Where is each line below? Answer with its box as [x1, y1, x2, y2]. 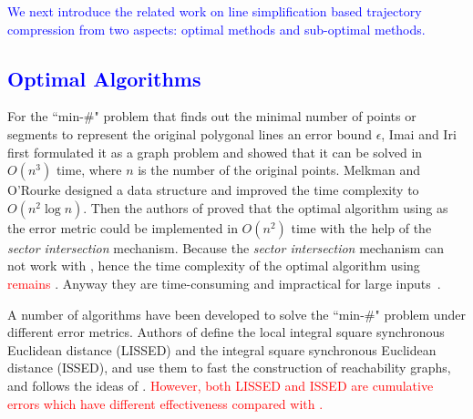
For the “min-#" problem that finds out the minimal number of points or [7, 107, 416, 126]
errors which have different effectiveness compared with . [7, 393, 324, 413]
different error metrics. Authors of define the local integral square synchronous [7, 322, 445, 342]
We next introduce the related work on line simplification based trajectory [7, 2, 422, 20]
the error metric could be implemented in [7, 218, 238, 237]
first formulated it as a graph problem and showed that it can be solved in [7, 142, 423, 161]
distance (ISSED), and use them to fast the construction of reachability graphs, [7, 358, 451, 377]
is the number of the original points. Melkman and [138, 160, 421, 179]
